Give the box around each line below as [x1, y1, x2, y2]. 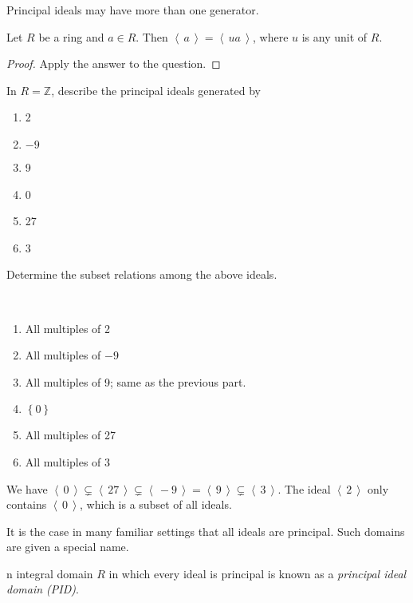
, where [253, 28, 289, 45]
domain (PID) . [6, 581, 79, 597]
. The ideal [277, 480, 331, 497]
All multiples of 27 [25, 426, 116, 443]
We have [6, 480, 48, 497]
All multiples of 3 [25, 453, 111, 470]
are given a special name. [6, 538, 129, 555]
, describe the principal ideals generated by [51, 81, 261, 98]
